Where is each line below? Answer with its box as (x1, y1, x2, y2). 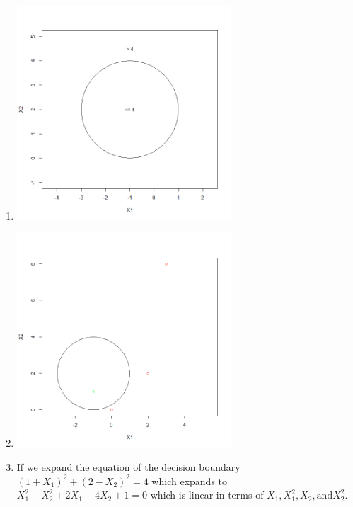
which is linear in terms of (150, 487, 264, 502)
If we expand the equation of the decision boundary (16, 459, 241, 474)
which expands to (151, 473, 228, 488)
